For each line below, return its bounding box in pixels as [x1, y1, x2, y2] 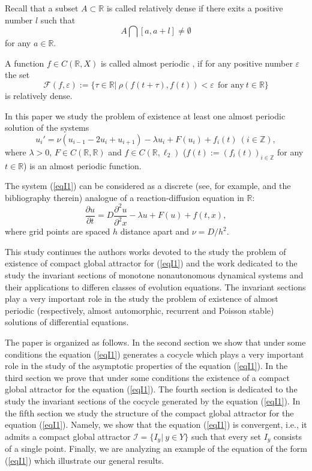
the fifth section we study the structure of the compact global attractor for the [5, 406, 294, 419]
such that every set [191, 430, 261, 442]
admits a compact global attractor [5, 430, 131, 442]
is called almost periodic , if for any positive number [100, 56, 293, 69]
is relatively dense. [5, 89, 73, 101]
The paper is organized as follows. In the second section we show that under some [5, 335, 306, 348]
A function [5, 56, 44, 69]
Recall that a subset [5, 2, 79, 14]
